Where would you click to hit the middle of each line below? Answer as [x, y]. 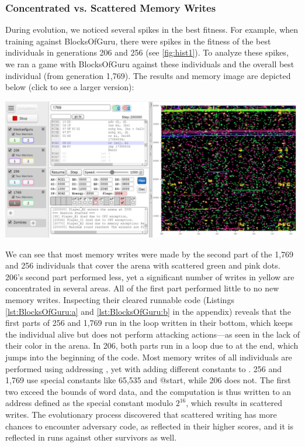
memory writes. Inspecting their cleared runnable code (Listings [120, 300]
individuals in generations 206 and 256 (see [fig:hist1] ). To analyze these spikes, [147, 52]
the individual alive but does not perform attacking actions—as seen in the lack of [153, 334]
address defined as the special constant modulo [89, 403]
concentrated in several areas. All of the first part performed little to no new [142, 288]
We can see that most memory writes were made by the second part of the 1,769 [150, 254]
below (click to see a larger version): [70, 87]
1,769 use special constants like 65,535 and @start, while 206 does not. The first [148, 380]
